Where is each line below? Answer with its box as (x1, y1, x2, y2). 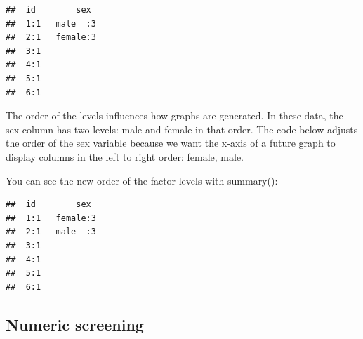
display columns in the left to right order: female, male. (6, 149, 244, 164)
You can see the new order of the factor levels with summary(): (6, 173, 278, 187)
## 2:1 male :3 (6, 227, 96, 237)
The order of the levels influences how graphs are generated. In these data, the (6, 108, 343, 123)
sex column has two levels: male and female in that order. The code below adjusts (6, 121, 358, 136)
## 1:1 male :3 (6, 18, 96, 29)
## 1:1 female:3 (6, 213, 96, 223)
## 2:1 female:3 (6, 32, 96, 43)
